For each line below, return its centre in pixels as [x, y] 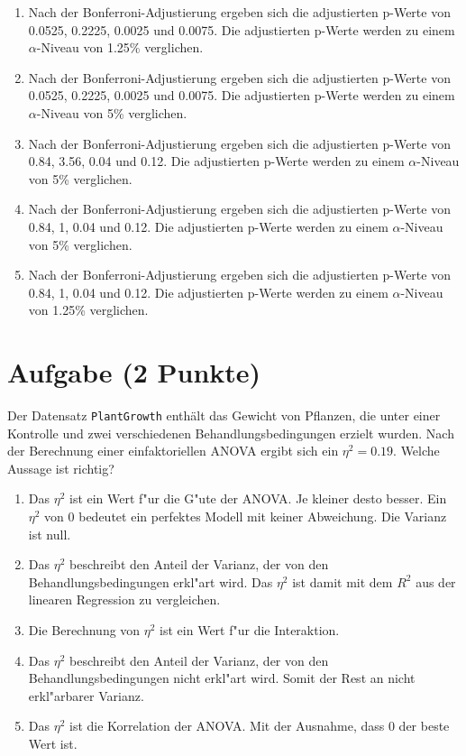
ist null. [50, 534]
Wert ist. [53, 743]
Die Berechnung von [84, 630]
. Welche [416, 451]
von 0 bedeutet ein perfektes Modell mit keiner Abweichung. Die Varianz [246, 516]
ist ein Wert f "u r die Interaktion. [250, 630]
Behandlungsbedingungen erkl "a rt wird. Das [151, 581]
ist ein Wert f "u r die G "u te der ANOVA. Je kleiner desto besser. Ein [258, 498]
